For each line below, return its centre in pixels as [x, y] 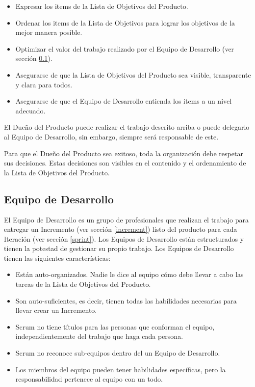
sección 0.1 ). [34, 58]
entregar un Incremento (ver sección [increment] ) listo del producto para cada [121, 229]
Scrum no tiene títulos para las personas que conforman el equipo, [115, 326]
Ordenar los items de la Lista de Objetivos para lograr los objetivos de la [125, 22]
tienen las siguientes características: [57, 258]
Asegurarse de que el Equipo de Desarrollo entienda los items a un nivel [124, 101]
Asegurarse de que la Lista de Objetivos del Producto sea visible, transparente [133, 74]
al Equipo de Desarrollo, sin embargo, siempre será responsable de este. [111, 136]
